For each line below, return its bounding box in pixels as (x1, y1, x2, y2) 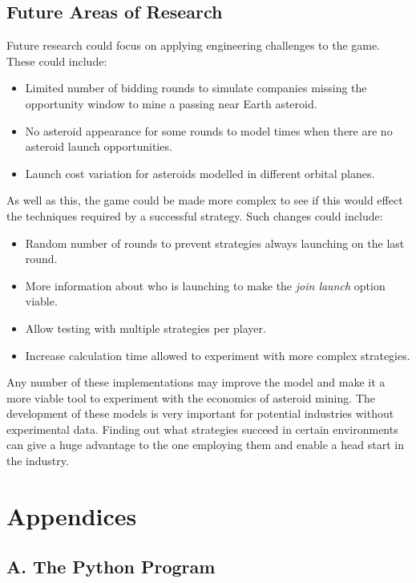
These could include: (6, 52, 107, 69)
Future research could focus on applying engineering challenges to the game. (6, 37, 381, 54)
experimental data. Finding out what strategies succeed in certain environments (6, 420, 398, 437)
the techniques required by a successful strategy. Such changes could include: (6, 207, 383, 224)
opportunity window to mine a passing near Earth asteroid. (25, 95, 317, 111)
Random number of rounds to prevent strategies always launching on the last (25, 234, 405, 251)
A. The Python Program (6, 554, 216, 579)
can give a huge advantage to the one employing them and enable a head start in (6, 436, 404, 453)
